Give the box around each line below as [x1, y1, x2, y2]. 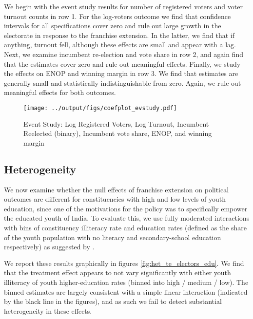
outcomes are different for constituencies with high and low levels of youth [4, 194, 226, 204]
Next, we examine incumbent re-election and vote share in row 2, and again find [4, 49, 243, 59]
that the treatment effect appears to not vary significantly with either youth [4, 267, 231, 278]
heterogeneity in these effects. [4, 305, 92, 316]
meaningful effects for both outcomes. [4, 87, 116, 97]
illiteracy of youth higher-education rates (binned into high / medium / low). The [4, 277, 249, 287]
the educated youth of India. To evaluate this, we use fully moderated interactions [4, 213, 250, 223]
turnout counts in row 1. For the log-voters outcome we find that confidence [4, 11, 231, 21]
